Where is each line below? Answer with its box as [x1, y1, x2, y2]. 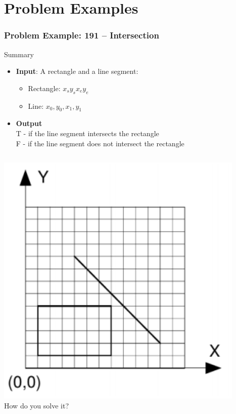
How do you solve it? [4, 400, 69, 410]
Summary [4, 49, 34, 59]
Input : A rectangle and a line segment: [16, 66, 138, 76]
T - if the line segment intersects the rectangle [16, 128, 159, 138]
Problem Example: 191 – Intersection [4, 29, 159, 42]
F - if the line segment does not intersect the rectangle [16, 138, 184, 148]
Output [16, 118, 42, 129]
